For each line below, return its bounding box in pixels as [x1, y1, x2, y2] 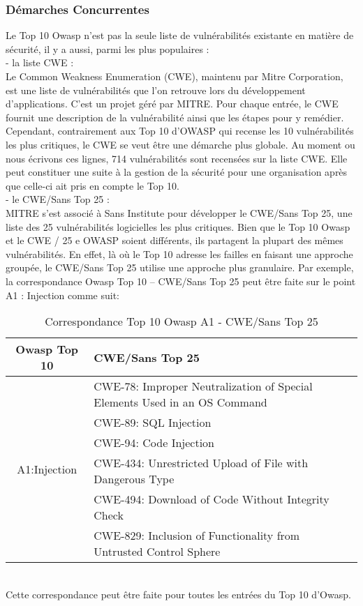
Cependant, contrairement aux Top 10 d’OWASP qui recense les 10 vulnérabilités [6, 123, 354, 138]
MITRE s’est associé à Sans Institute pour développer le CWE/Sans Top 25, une [6, 205, 353, 220]
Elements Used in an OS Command [94, 394, 267, 411]
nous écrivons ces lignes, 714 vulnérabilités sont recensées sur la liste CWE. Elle [6, 151, 348, 165]
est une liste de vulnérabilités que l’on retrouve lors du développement [6, 82, 306, 97]
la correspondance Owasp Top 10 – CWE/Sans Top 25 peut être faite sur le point [6, 273, 356, 288]
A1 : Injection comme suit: [6, 287, 120, 302]
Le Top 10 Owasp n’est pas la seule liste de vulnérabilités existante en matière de [6, 28, 354, 43]
